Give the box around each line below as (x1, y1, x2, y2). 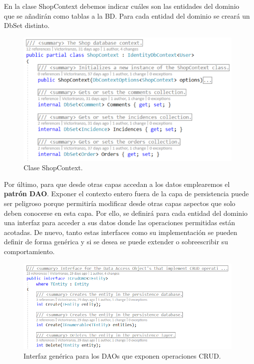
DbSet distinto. (4, 20, 50, 30)
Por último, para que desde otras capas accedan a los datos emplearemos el (4, 179, 230, 189)
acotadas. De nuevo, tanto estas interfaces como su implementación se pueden (4, 227, 237, 237)
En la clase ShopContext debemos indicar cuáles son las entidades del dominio (4, 1, 239, 11)
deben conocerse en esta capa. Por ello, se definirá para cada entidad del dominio (4, 208, 248, 218)
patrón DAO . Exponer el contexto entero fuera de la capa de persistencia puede (4, 188, 249, 199)
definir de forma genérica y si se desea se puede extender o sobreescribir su (4, 236, 228, 247)
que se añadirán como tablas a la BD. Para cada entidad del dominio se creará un (4, 10, 250, 21)
